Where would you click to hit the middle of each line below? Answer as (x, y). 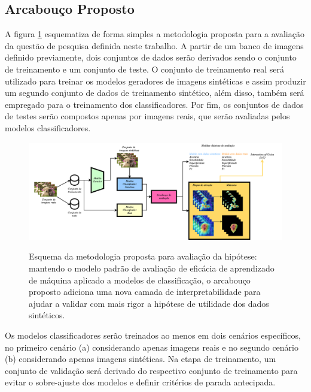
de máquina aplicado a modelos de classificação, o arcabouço (140, 280)
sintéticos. (47, 315)
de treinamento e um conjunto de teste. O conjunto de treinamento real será (144, 69)
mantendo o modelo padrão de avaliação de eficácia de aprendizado (152, 268)
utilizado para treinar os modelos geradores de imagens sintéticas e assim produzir (155, 81)
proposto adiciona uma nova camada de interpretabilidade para (145, 292)
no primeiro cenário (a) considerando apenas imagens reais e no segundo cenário (152, 347)
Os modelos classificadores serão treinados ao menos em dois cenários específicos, (153, 335)
